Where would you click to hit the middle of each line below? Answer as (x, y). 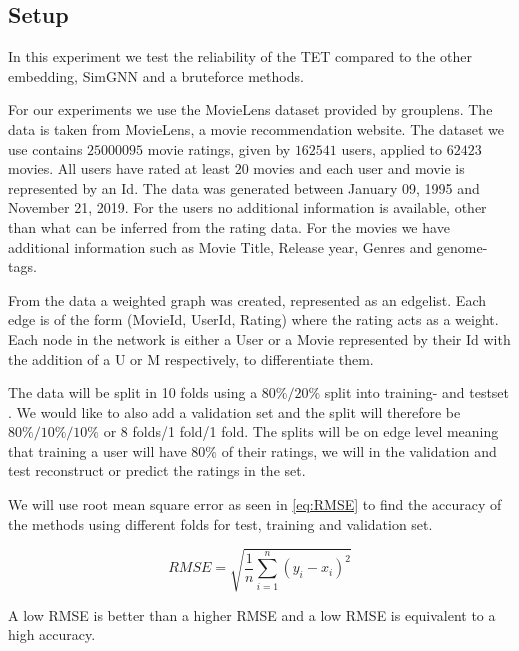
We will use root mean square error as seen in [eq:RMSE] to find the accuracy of (255, 504)
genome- (462, 246)
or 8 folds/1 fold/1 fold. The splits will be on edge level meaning (301, 431)
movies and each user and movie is (359, 168)
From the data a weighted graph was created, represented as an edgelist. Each (247, 299)
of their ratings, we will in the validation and (359, 450)
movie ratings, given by (219, 148)
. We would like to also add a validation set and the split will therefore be (234, 411)
